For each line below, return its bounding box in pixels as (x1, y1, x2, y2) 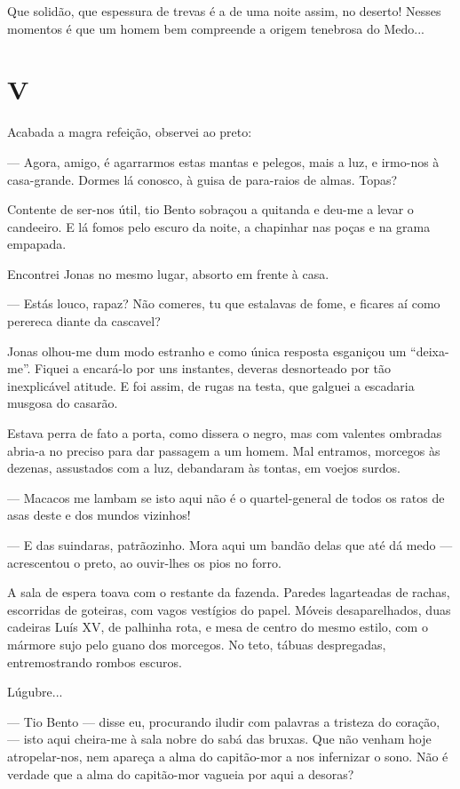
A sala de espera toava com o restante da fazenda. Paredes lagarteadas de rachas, (7, 583, 450, 602)
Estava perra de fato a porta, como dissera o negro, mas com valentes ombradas (7, 424, 442, 442)
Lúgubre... (7, 682, 63, 701)
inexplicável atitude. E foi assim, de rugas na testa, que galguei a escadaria (7, 376, 415, 394)
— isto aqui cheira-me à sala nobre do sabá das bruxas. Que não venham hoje (7, 729, 432, 748)
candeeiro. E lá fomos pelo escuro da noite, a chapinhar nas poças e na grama (7, 217, 431, 235)
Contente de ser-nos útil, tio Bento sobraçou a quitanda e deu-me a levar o (7, 200, 414, 219)
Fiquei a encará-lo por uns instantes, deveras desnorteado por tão (35, 359, 392, 378)
